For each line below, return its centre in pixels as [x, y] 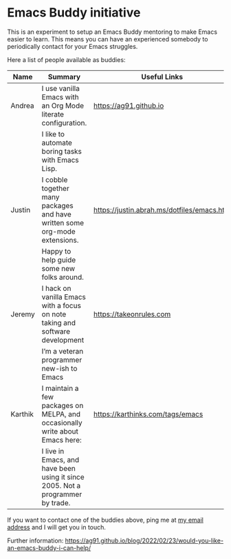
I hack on [56, 288]
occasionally [62, 423]
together [56, 188]
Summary [64, 77]
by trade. [56, 502]
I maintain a [60, 388]
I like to [53, 134]
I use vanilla [61, 88]
